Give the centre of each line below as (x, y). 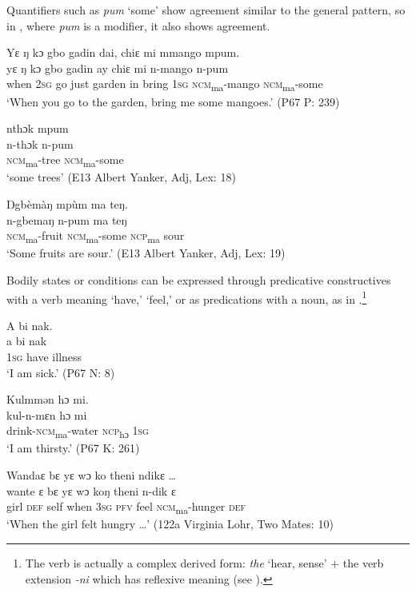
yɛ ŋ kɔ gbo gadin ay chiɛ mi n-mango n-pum (118, 68)
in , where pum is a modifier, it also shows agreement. (138, 25)
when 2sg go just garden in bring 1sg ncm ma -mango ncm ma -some (165, 85)
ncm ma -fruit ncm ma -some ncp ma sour (96, 236)
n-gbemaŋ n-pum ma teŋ (67, 219)
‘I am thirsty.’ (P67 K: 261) (73, 448)
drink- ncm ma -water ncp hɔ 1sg (78, 432)
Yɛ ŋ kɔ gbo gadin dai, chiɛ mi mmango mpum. (123, 52)
